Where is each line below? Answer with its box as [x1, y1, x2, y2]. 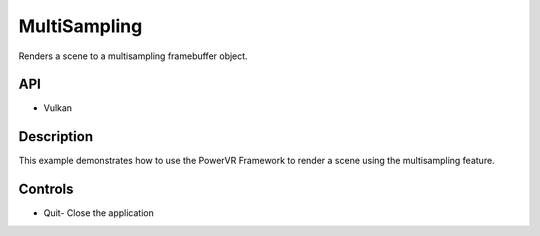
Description [18, 128, 94, 145]
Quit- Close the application [43, 207, 154, 219]
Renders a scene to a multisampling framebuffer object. [18, 50, 249, 62]
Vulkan [43, 102, 73, 114]
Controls [18, 181, 74, 198]
